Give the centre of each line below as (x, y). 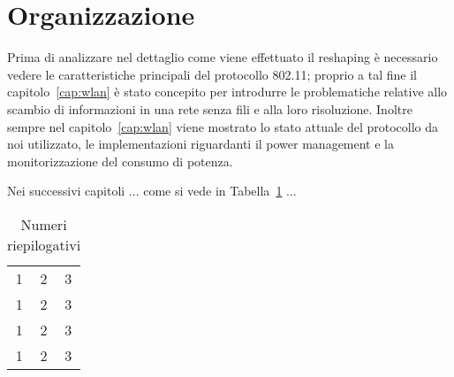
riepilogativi (44, 244)
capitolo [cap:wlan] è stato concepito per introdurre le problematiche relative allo (227, 92)
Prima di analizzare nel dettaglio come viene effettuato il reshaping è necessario (223, 57)
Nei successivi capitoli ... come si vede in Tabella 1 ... (152, 191)
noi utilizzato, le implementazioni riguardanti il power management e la (201, 144)
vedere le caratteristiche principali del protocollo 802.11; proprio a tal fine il (212, 74)
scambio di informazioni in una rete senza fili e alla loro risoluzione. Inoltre (210, 108)
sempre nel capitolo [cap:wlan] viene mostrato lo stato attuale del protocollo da (223, 126)
